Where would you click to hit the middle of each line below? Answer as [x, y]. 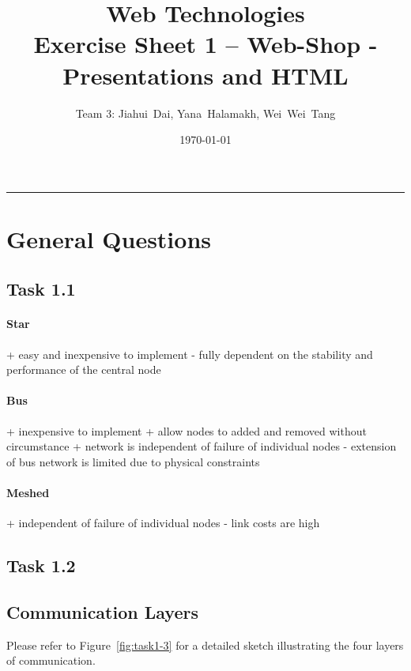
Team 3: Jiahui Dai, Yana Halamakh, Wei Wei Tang [205, 113]
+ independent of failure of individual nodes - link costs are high [163, 523]
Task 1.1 [41, 289]
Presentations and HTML [205, 75]
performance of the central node [84, 369]
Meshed [28, 492]
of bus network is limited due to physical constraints [133, 461]
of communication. [51, 660]
